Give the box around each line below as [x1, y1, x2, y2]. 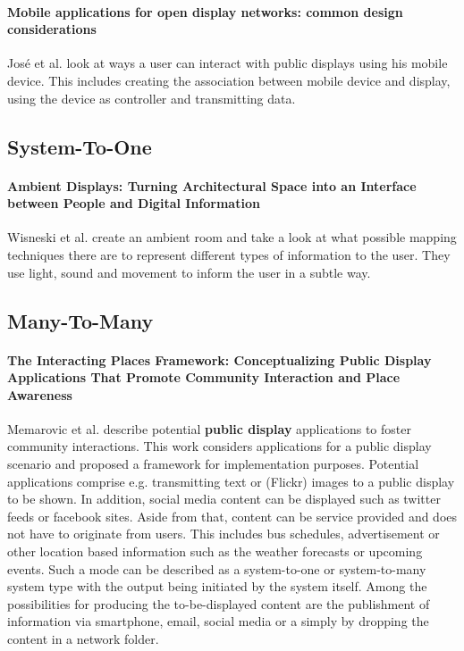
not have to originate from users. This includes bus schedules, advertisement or [7, 524, 440, 543]
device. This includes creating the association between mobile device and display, [7, 71, 451, 89]
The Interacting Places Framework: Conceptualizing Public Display [7, 350, 432, 369]
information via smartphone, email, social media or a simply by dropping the [7, 612, 429, 630]
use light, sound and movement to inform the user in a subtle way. [7, 263, 371, 281]
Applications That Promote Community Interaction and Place [7, 368, 401, 387]
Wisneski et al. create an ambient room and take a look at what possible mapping [7, 228, 457, 246]
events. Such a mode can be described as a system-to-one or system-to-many [7, 559, 426, 578]
